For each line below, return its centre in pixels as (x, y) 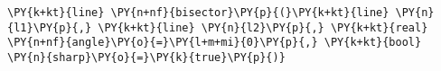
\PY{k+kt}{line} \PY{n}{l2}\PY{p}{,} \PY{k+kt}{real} (263, 27)
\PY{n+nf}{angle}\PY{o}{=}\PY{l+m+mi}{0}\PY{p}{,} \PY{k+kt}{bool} (215, 43)
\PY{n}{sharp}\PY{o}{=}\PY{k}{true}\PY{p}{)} (146, 57)
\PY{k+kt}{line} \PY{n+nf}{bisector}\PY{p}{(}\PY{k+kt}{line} (198, 13)
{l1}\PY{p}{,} (50, 27)
